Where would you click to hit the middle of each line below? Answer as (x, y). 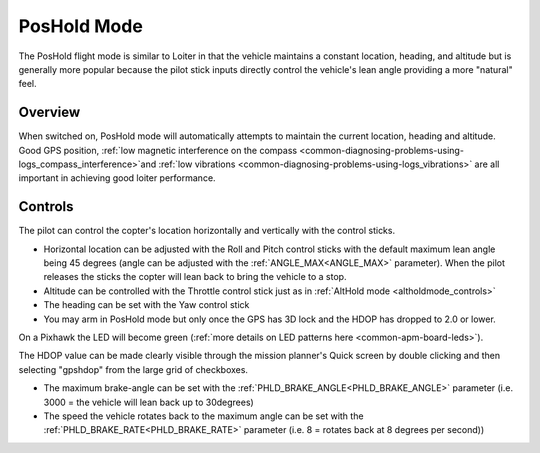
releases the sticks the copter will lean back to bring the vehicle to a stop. (195, 277)
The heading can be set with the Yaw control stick (146, 305)
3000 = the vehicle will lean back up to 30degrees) (148, 402)
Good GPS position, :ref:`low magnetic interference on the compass (158, 150)
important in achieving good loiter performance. (117, 178)
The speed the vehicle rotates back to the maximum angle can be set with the (203, 416)
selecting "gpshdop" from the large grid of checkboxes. (133, 369)
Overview (49, 112)
